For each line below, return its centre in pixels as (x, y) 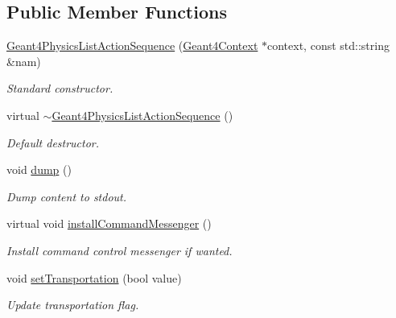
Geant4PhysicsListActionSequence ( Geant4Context (132, 45)
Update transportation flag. (73, 305)
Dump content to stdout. (67, 196)
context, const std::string (328, 45)
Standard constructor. (60, 88)
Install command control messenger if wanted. (120, 250)
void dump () (39, 169)
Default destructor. (53, 142)
